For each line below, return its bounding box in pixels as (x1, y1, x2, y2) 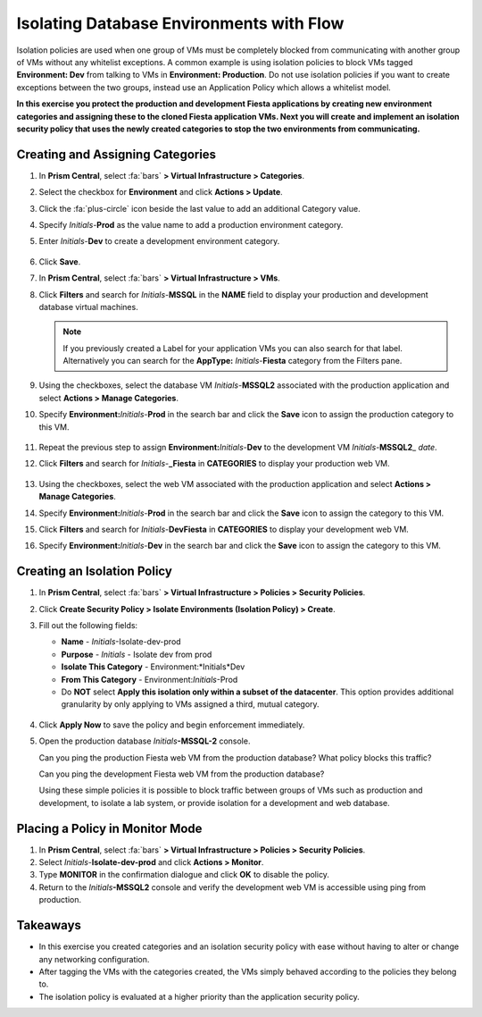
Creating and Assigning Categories (16, 147, 217, 162)
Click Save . (38, 256, 81, 267)
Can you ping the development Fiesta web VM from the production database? (38, 769, 325, 779)
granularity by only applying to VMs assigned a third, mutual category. (61, 699, 320, 710)
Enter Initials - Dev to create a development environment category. (38, 236, 280, 247)
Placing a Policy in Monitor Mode (16, 820, 203, 836)
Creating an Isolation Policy (16, 564, 173, 579)
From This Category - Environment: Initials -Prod (61, 674, 238, 685)
